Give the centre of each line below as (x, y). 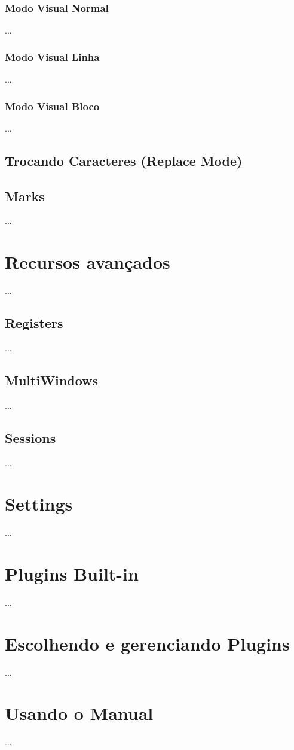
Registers (34, 323)
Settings (39, 504)
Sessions (30, 437)
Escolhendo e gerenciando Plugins (147, 643)
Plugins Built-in (72, 574)
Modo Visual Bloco (52, 106)
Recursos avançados (88, 262)
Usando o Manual (79, 713)
